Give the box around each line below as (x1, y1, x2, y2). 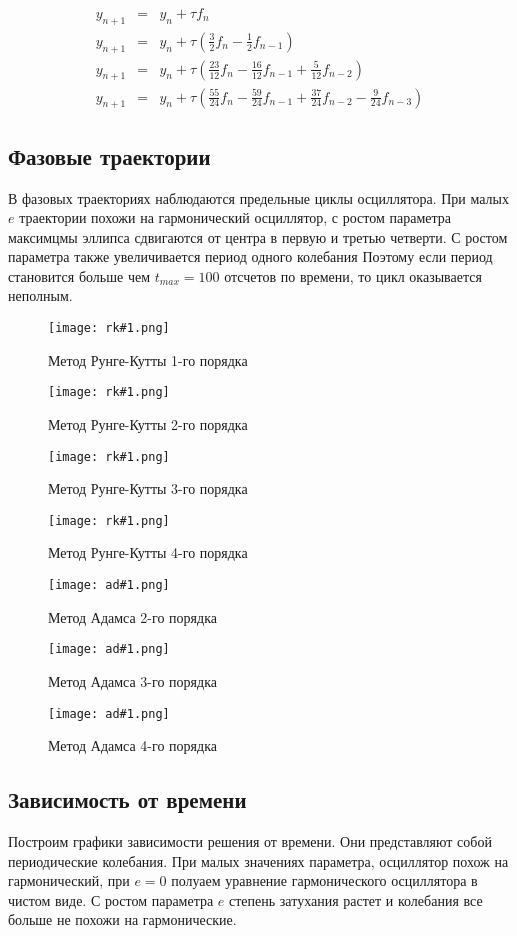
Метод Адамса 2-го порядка (48, 606, 217, 627)
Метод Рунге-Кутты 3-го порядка (48, 478, 248, 499)
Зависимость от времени (8, 784, 247, 815)
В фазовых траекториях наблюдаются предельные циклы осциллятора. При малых (8, 187, 509, 208)
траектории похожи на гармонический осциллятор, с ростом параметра (19, 207, 451, 228)
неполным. (8, 285, 73, 306)
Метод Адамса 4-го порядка (48, 735, 217, 756)
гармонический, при (8, 870, 130, 891)
